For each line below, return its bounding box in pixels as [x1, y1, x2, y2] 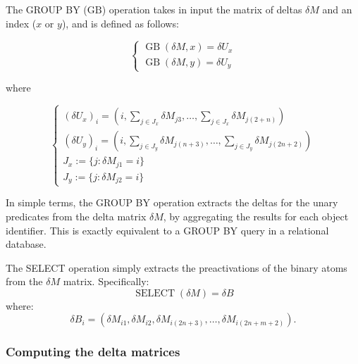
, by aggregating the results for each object [163, 208, 349, 223]
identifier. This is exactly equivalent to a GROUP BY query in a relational [6, 222, 329, 237]
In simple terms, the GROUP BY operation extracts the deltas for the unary [6, 195, 338, 210]
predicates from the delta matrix [6, 208, 147, 223]
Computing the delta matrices [6, 343, 180, 360]
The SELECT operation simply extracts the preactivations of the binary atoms [6, 260, 347, 275]
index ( [6, 15, 37, 30]
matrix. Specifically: [63, 274, 149, 289]
